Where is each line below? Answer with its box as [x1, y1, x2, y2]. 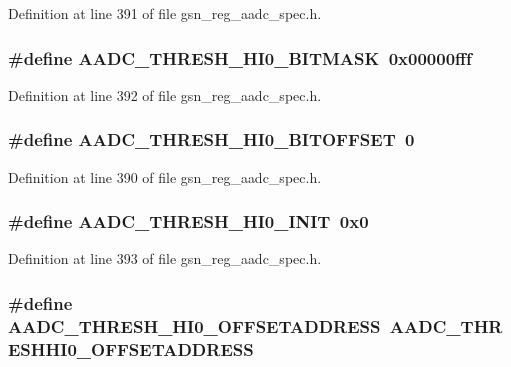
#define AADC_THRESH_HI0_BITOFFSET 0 [8, 127, 415, 152]
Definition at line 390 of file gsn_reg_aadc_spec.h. [8, 166, 322, 187]
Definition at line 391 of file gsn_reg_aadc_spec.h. [8, 3, 322, 23]
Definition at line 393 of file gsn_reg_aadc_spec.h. [8, 248, 322, 269]
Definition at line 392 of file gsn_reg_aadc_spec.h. [8, 84, 322, 105]
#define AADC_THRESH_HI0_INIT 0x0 [8, 209, 369, 234]
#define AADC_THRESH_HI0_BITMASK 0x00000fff [8, 45, 472, 70]
